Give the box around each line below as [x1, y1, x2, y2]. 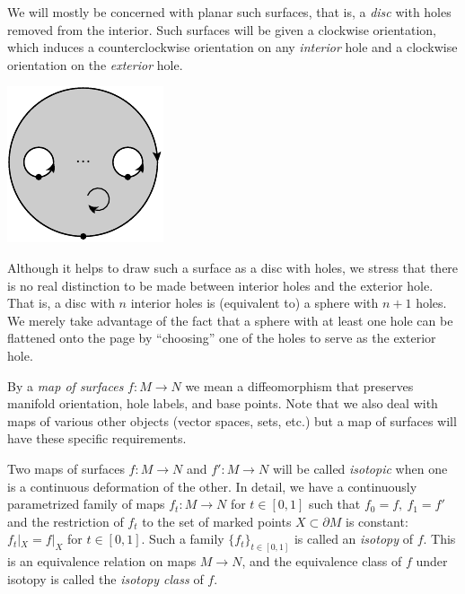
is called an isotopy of [294, 529, 413, 548]
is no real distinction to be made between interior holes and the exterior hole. [7, 275, 434, 294]
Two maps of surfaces [7, 459, 125, 477]
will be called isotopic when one [272, 459, 448, 477]
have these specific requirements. [7, 429, 187, 448]
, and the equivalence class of [241, 552, 402, 571]
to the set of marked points [142, 511, 292, 530]
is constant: [346, 511, 408, 530]
